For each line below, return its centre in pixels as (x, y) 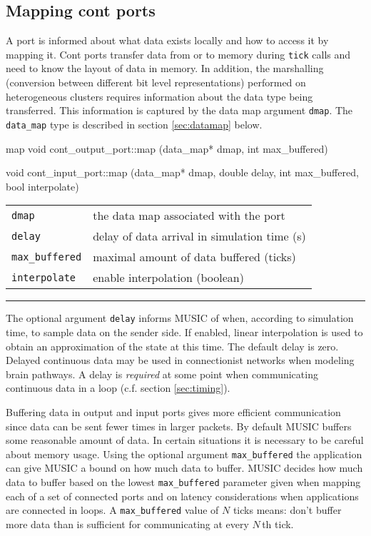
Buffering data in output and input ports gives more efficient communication (173, 411)
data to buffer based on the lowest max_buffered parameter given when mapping (183, 481)
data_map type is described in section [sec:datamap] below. (134, 124)
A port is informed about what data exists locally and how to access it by (167, 40)
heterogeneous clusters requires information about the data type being (159, 96)
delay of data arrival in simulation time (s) (199, 236)
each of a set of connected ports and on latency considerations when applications (182, 496)
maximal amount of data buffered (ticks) (194, 257)
